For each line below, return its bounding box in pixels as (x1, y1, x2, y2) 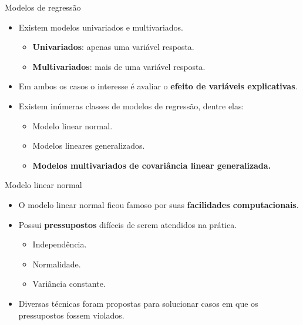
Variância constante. (32, 277, 106, 290)
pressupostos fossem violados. (18, 309, 124, 321)
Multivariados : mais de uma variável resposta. (32, 60, 206, 72)
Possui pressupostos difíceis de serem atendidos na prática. (18, 218, 237, 230)
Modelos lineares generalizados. (32, 139, 145, 152)
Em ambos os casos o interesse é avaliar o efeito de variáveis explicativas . (18, 80, 298, 92)
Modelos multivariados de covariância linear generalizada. (32, 159, 271, 171)
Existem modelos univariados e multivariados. (18, 21, 183, 33)
